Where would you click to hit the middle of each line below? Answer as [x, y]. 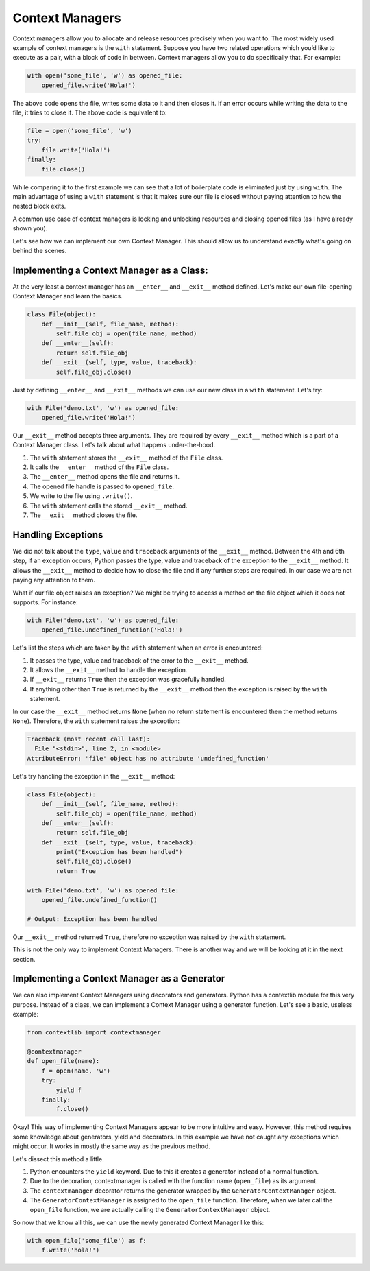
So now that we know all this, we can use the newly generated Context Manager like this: [138, 1222]
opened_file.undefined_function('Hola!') [112, 630]
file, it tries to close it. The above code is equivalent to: [90, 112]
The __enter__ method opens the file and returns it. [104, 477]
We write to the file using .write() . [81, 496]
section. [24, 959]
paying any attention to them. [54, 580]
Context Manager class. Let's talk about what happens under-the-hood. [114, 445]
